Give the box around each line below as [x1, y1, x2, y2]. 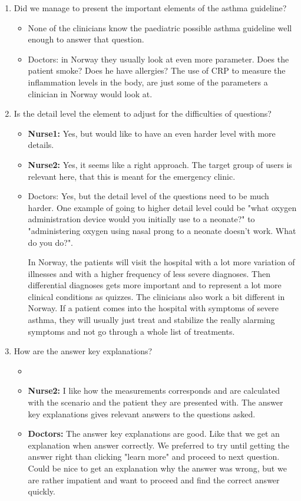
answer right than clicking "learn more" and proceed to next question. [28, 450, 280, 463]
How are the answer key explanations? [14, 345, 153, 357]
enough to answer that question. [28, 33, 144, 45]
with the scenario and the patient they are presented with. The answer [28, 396, 283, 408]
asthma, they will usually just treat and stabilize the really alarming [28, 314, 275, 326]
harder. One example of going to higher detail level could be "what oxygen [28, 201, 297, 213]
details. [28, 139, 54, 151]
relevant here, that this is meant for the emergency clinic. [28, 170, 236, 182]
